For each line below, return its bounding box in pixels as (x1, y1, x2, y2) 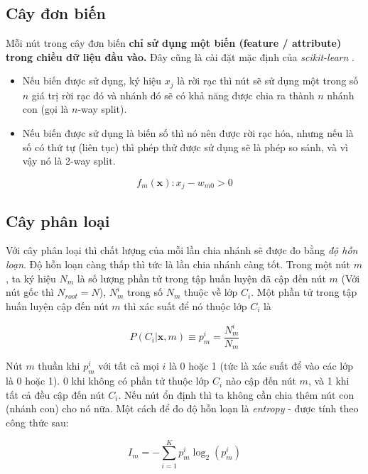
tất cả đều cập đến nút (6, 387, 105, 402)
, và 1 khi (308, 373, 350, 388)
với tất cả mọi (98, 358, 159, 373)
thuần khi (38, 358, 80, 373)
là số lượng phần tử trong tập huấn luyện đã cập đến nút (77, 270, 326, 285)
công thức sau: (6, 415, 69, 430)
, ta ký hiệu (6, 270, 56, 285)
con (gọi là (22, 101, 69, 116)
